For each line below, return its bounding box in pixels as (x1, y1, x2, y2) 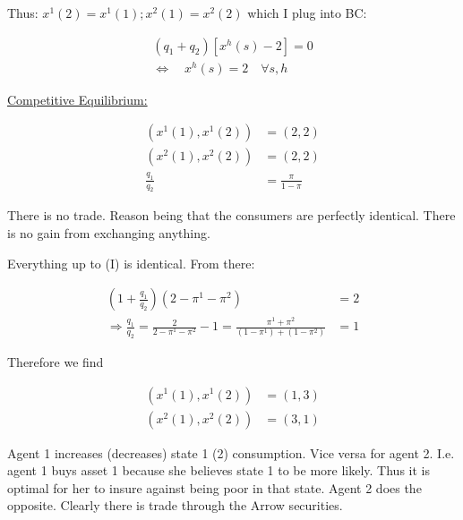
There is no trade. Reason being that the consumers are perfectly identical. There (7, 206, 456, 225)
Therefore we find (7, 352, 104, 371)
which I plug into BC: (247, 4, 367, 21)
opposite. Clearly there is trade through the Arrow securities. (7, 496, 343, 515)
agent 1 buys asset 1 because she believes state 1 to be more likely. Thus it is (7, 461, 430, 480)
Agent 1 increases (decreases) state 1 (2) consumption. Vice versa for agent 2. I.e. (7, 443, 455, 462)
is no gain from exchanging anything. (7, 224, 210, 243)
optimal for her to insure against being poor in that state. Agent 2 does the (7, 478, 422, 497)
